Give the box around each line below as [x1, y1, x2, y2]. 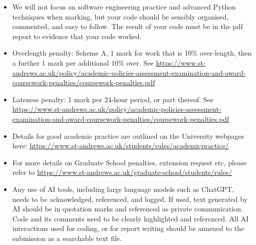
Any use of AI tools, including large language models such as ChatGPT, [12, 183, 234, 194]
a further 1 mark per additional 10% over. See [12, 57, 154, 68]
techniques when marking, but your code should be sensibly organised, [12, 11, 229, 22]
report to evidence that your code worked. [12, 31, 142, 41]
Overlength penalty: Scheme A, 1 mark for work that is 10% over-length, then [12, 48, 252, 58]
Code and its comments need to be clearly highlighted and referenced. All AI [12, 213, 248, 223]
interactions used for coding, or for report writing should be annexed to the [12, 223, 244, 233]
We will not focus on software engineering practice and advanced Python [12, 2, 236, 12]
